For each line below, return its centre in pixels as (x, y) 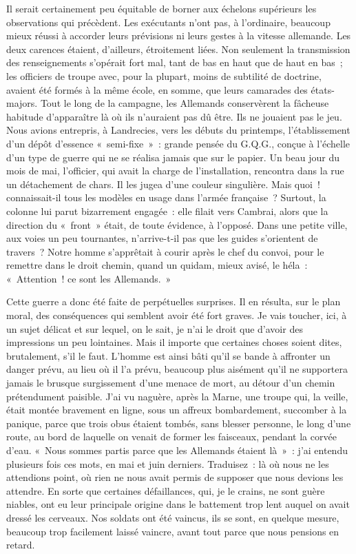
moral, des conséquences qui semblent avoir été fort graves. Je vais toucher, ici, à (177, 315)
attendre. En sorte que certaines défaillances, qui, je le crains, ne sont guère (166, 490)
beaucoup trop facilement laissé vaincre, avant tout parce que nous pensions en (173, 531)
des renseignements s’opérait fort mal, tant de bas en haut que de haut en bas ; (175, 62)
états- (323, 89)
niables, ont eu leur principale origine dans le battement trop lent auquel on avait (178, 504)
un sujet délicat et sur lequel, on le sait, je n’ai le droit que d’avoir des (155, 328)
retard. (21, 545)
